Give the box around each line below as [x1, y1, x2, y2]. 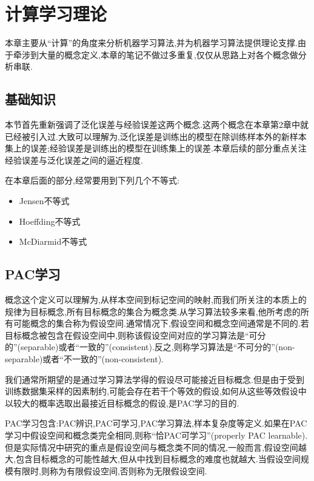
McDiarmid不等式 [19, 235, 87, 248]
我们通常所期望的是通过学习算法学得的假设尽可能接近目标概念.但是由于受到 [5, 373, 304, 385]
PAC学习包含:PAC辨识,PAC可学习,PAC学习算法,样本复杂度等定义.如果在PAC [5, 417, 307, 430]
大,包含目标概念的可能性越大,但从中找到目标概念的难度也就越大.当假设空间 [5, 453, 301, 465]
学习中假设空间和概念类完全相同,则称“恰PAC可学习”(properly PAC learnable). [5, 429, 308, 441]
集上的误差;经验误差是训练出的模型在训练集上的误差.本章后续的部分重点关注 [5, 142, 307, 154]
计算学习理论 [5, 1, 107, 26]
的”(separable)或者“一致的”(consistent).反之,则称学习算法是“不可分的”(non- [5, 340, 295, 353]
